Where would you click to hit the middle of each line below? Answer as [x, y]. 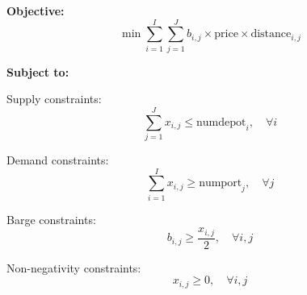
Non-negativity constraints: [74, 267]
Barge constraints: [51, 219]
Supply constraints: [54, 99]
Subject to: [38, 71]
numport [221, 183]
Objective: [36, 10]
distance [271, 34]
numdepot [221, 122]
